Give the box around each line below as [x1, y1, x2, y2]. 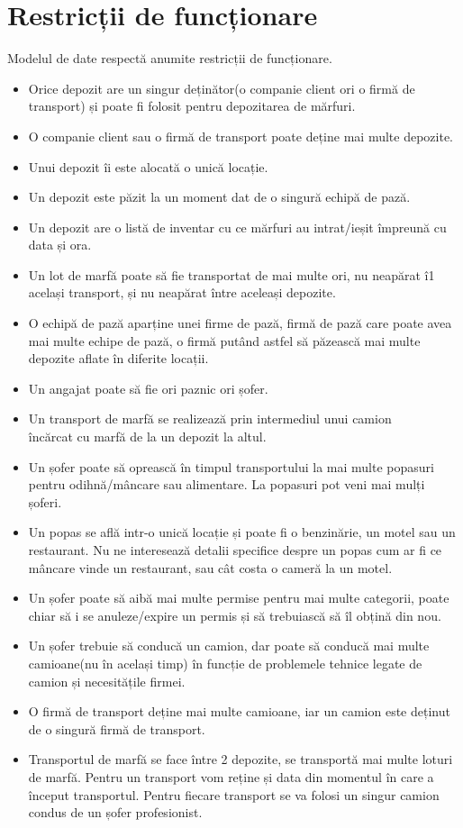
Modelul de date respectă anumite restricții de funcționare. [7, 49, 332, 68]
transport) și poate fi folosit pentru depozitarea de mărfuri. [28, 96, 356, 115]
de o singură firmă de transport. [28, 719, 205, 738]
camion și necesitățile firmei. [28, 671, 186, 690]
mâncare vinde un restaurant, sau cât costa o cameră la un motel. [28, 558, 393, 577]
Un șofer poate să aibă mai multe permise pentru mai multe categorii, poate [28, 588, 449, 607]
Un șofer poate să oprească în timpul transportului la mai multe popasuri [28, 457, 434, 476]
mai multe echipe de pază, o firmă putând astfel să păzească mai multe [28, 331, 421, 350]
